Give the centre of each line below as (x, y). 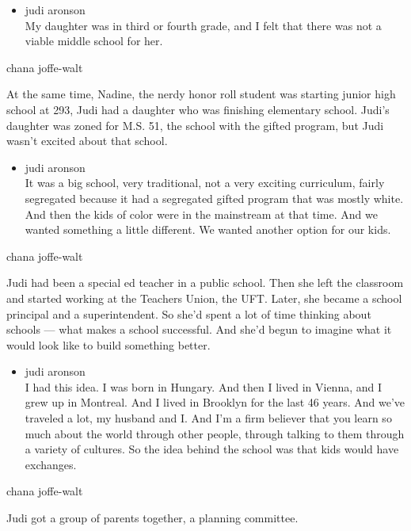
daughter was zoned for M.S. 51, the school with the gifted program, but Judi (195, 125)
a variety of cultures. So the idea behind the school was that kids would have (212, 449)
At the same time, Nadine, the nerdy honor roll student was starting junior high (201, 94)
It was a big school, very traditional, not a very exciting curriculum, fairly (205, 183)
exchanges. (51, 464)
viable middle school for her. (94, 41)
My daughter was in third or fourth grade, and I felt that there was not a (203, 25)
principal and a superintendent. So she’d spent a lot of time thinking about (189, 313)
